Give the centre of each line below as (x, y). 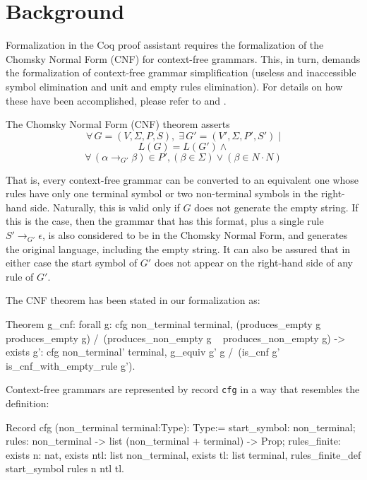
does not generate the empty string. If (276, 207)
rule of (20, 276)
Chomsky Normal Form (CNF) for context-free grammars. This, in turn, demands (183, 58)
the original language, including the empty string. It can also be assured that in (178, 248)
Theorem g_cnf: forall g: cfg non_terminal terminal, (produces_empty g (163, 324)
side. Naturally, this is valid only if (105, 207)
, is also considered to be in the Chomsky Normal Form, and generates (195, 235)
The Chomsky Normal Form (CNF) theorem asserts (118, 124)
